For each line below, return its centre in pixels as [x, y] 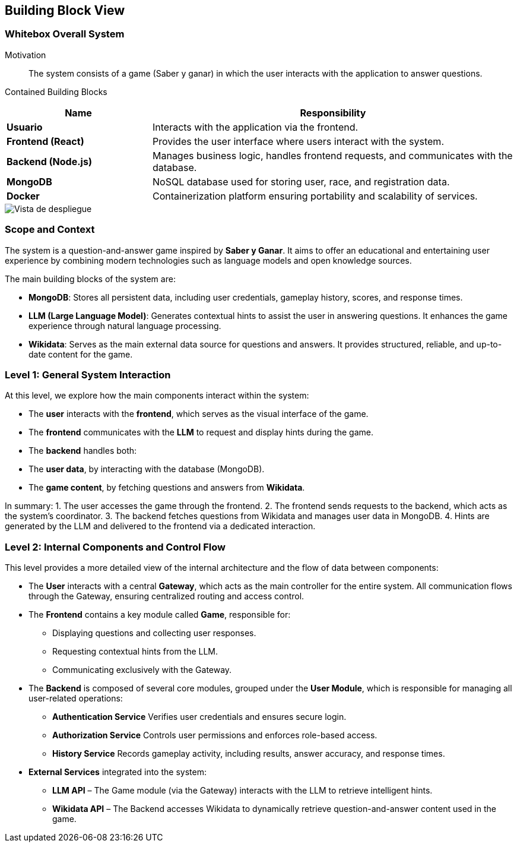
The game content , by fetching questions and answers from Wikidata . [167, 488]
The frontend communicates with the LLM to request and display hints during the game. [201, 432]
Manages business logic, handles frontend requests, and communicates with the [332, 155]
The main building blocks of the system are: [90, 279]
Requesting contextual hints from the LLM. [135, 652]
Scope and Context [50, 230]
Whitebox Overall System [65, 34]
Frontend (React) [45, 141]
